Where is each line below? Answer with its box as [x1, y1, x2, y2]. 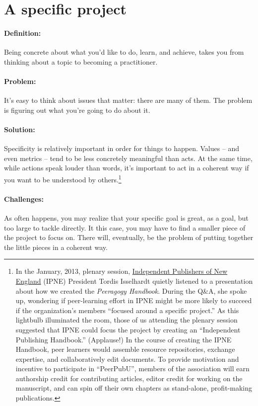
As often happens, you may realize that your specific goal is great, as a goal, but [4, 212, 249, 223]
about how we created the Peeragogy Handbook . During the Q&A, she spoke [15, 285, 247, 296]
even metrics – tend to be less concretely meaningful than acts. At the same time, [4, 153, 253, 163]
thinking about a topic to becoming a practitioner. [4, 56, 158, 67]
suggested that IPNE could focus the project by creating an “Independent [15, 324, 241, 334]
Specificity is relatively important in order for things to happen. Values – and [4, 143, 240, 154]
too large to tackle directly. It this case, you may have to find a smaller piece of [4, 222, 246, 233]
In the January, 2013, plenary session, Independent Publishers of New [15, 266, 228, 276]
